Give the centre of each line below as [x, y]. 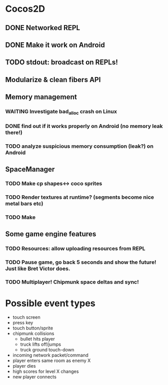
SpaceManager [30, 169]
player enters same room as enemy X [52, 361]
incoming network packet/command [51, 355]
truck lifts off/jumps [41, 344]
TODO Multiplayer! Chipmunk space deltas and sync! [72, 282]
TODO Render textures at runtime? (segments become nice [80, 197]
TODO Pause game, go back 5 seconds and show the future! [81, 262]
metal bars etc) [24, 203]
